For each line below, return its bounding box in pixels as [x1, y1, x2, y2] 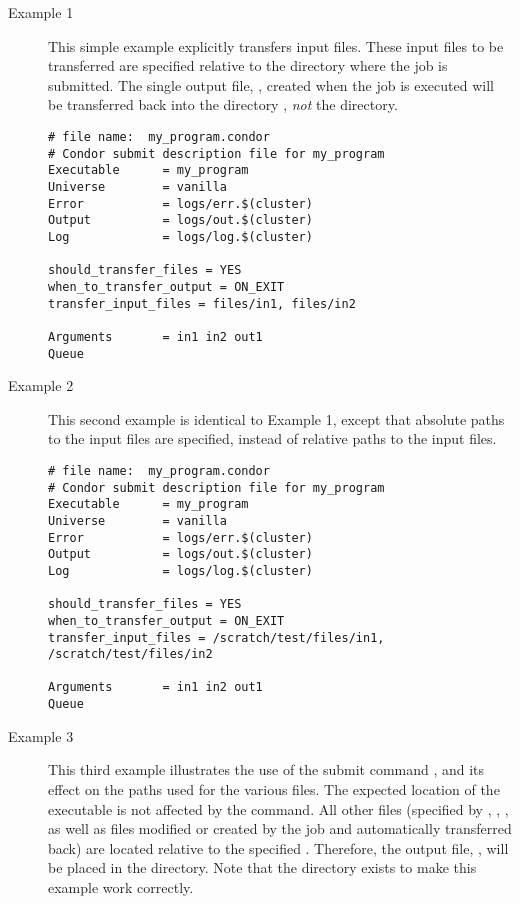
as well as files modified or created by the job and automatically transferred [48, 818, 512, 839]
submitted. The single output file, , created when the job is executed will [48, 74, 494, 95]
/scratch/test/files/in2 [48, 647, 213, 662]
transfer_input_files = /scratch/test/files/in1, [48, 630, 385, 645]
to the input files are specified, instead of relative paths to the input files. [48, 428, 497, 449]
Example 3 [8, 725, 74, 746]
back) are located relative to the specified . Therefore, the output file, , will [48, 837, 509, 858]
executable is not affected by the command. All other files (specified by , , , [48, 798, 509, 819]
